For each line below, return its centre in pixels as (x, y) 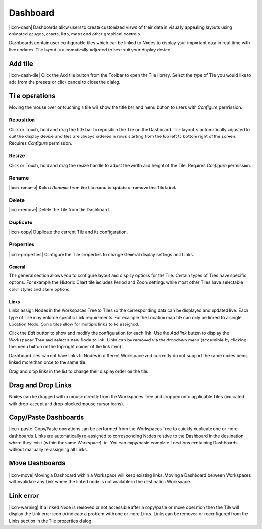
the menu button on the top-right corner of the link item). (66, 347)
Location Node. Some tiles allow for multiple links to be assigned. (74, 324)
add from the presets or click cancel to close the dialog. (65, 82)
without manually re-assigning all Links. (49, 449)
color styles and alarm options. (40, 289)
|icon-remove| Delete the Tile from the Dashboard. (59, 210)
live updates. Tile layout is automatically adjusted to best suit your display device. (90, 50)
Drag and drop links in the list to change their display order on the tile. (79, 371)
